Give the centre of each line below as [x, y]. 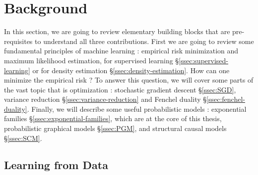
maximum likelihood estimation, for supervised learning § [92, 60]
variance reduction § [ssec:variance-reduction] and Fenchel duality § [105, 99]
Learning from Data [56, 164]
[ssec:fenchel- [226, 99]
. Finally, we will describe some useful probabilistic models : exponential [137, 109]
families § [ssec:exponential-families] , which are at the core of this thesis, [113, 118]
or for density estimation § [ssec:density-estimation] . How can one [131, 70]
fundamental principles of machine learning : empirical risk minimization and [121, 51]
